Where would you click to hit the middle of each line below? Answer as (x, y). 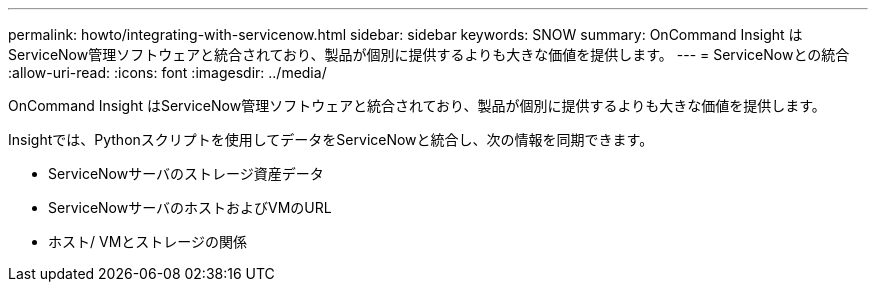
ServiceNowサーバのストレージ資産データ (186, 173)
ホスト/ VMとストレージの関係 (148, 241)
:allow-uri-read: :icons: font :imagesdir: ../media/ (167, 72)
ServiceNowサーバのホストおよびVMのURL (190, 207)
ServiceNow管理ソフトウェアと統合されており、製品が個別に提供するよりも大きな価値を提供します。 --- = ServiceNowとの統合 (429, 54)
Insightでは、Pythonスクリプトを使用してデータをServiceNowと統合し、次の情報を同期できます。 (331, 139)
